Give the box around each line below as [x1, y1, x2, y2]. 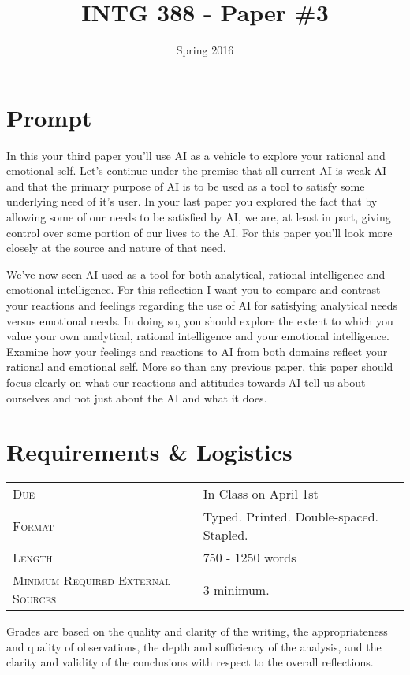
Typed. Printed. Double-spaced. [203, 507, 379, 526]
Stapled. [203, 525, 248, 544]
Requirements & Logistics [6, 436, 293, 468]
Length [13, 548, 53, 567]
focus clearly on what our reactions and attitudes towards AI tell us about [6, 373, 366, 390]
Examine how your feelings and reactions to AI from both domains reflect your [6, 343, 388, 359]
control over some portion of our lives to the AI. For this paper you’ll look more [6, 224, 393, 240]
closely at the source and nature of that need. [6, 239, 226, 256]
